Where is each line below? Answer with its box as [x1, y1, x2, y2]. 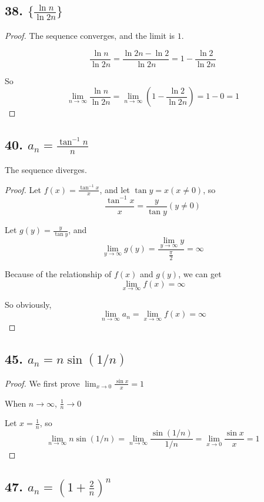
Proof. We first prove [5, 377, 80, 389]
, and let [99, 183, 130, 195]
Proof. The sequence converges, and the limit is [5, 29, 175, 42]
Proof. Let [5, 183, 41, 195]
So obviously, [5, 298, 52, 310]
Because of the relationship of [5, 267, 112, 280]
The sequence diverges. [5, 163, 87, 175]
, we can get [178, 267, 222, 280]
